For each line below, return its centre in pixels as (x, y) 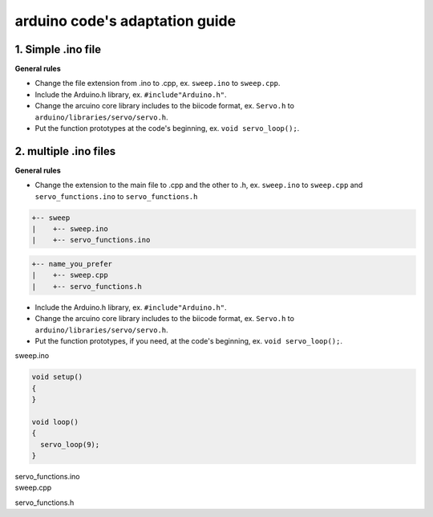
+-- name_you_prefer (72, 264)
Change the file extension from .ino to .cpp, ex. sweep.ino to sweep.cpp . (158, 83)
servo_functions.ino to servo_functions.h (116, 196)
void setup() (57, 377)
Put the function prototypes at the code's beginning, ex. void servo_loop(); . (167, 128)
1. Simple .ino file (58, 49)
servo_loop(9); (70, 444)
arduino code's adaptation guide (125, 21)
